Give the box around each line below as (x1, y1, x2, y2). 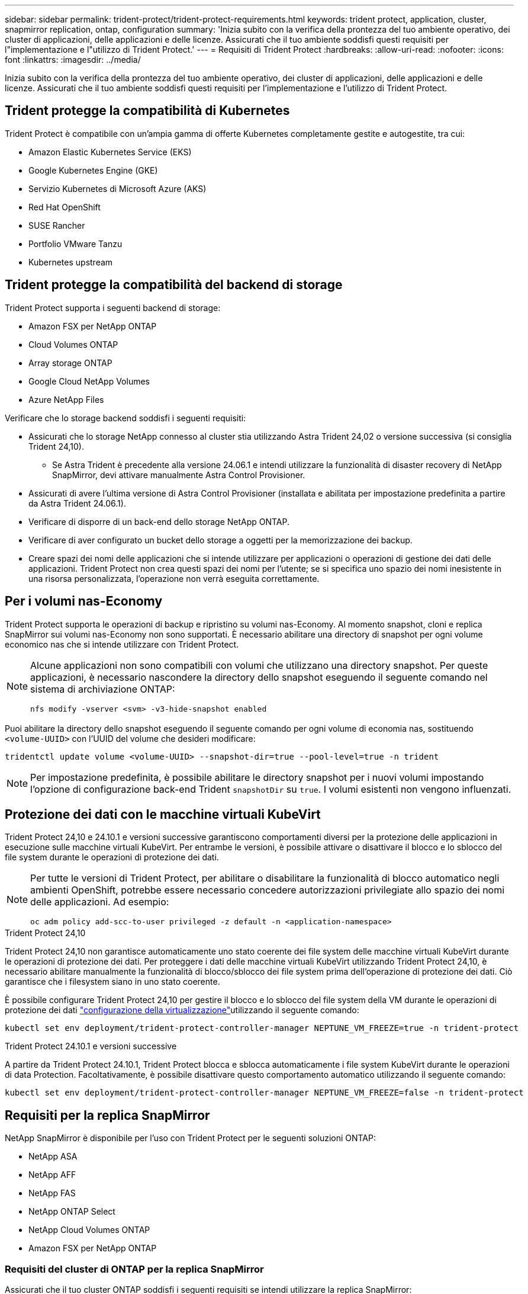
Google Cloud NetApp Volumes (28, 376, 150, 386)
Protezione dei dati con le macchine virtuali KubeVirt (5, 806, 321, 822)
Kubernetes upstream (28, 257, 113, 267)
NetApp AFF (28, 1170, 76, 1180)
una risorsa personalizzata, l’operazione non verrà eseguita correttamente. (28, 573, 320, 584)
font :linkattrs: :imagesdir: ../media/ (5, 55, 141, 65)
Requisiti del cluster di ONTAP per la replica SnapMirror (5, 1263, 264, 1275)
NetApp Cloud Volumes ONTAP (28, 1225, 150, 1235)
